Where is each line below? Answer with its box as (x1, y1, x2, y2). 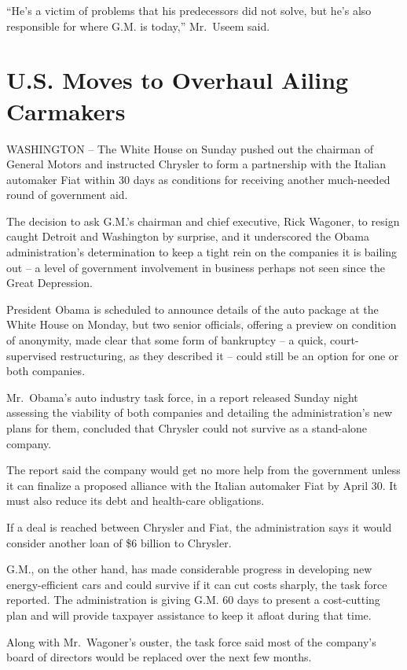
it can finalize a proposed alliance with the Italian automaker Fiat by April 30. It (6, 477, 398, 493)
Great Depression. (6, 274, 93, 291)
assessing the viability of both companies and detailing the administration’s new (6, 404, 392, 421)
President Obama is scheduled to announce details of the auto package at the (6, 300, 379, 317)
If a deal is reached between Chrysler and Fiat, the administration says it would (6, 518, 392, 535)
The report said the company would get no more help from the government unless (6, 462, 401, 478)
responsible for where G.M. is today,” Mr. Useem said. (6, 17, 270, 34)
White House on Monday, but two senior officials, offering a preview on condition (6, 316, 397, 333)
